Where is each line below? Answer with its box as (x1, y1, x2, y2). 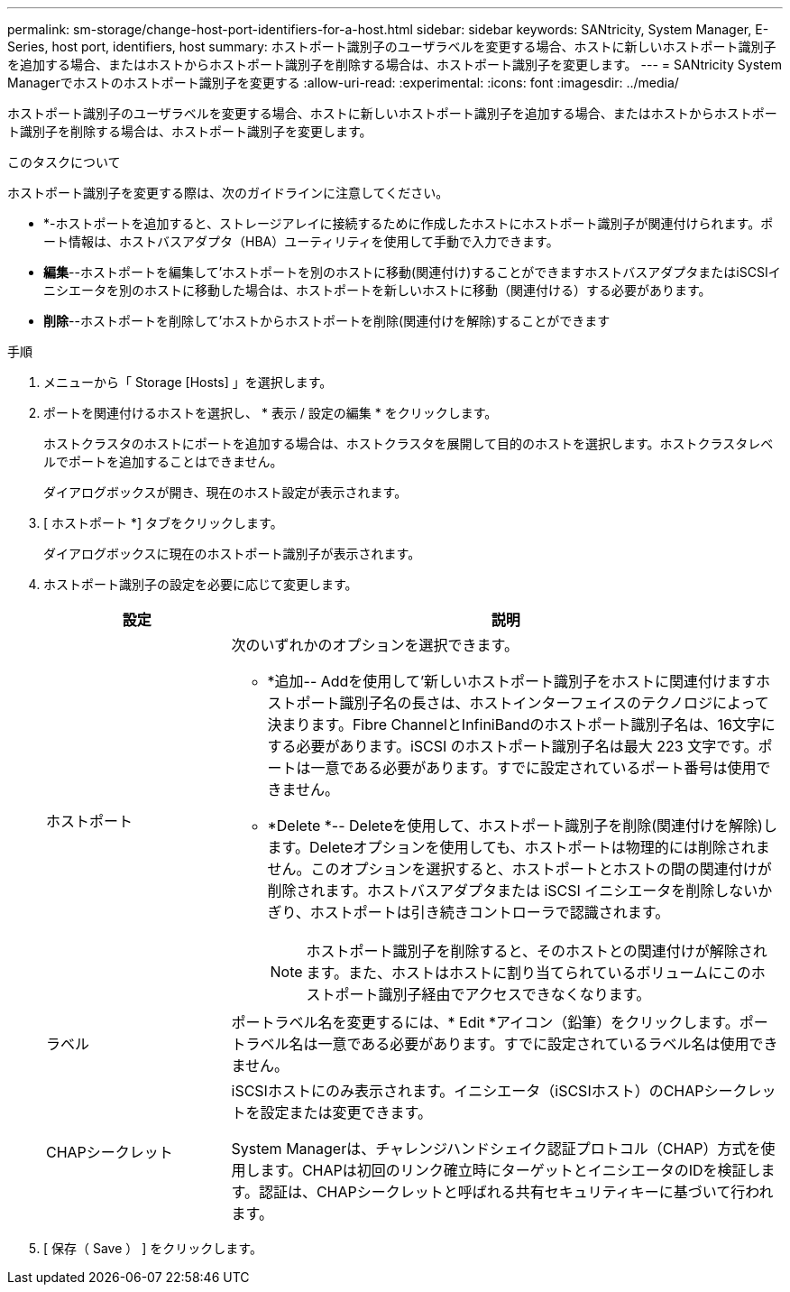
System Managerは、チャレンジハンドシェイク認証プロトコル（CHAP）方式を (231, 1140, 761, 1158)
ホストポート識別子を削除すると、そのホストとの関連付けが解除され (306, 942, 767, 960)
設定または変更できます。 (260, 1103, 432, 1121)
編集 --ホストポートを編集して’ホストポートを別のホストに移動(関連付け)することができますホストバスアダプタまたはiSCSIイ (43, 264, 781, 280)
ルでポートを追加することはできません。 (43, 454, 283, 469)
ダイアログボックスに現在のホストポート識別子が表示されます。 (43, 546, 421, 561)
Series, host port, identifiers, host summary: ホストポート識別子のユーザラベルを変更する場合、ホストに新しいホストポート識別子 (7, 39, 776, 54)
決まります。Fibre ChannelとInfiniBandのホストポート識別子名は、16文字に (267, 715, 776, 734)
